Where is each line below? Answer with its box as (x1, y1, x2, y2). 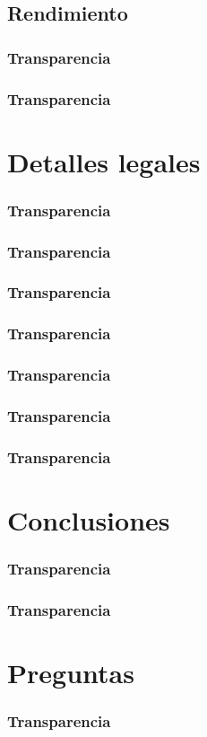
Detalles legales (7, 143, 201, 180)
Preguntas (7, 654, 134, 690)
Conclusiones (7, 501, 170, 538)
